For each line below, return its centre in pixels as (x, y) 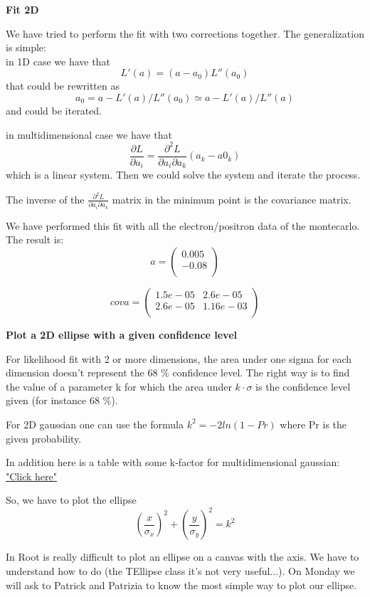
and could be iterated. (54, 110)
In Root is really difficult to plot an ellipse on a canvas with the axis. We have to (183, 557)
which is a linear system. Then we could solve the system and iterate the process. (183, 175)
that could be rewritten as (63, 86)
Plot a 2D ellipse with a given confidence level (122, 334)
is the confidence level (303, 386)
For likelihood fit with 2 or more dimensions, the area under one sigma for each (179, 358)
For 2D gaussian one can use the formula (95, 424)
